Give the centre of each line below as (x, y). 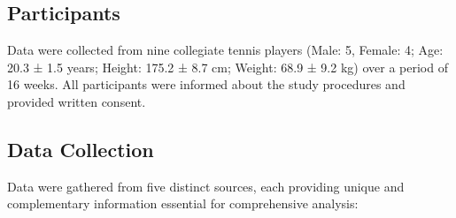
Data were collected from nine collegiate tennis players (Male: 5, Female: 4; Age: (225, 50)
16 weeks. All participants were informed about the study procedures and (206, 84)
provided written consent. (77, 101)
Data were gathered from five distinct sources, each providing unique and (206, 186)
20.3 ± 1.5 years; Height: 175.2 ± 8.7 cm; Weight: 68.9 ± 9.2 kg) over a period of (228, 67)
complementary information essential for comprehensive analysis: (183, 203)
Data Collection (81, 149)
